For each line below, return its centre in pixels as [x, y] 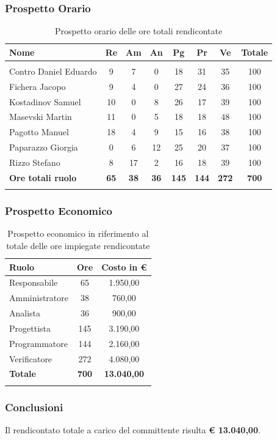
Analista [25, 313]
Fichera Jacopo [38, 86]
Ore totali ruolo [43, 177]
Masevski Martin [41, 117]
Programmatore [38, 343]
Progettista [30, 328]
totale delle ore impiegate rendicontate [78, 245]
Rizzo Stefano [35, 162]
